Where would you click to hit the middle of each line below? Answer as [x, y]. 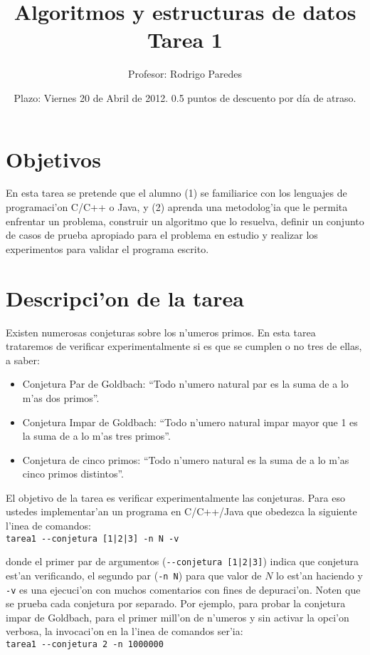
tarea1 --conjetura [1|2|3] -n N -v [92, 538]
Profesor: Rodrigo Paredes [185, 74]
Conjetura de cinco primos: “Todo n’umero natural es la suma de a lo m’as [186, 459]
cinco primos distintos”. [73, 474]
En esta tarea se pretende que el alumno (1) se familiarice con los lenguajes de [176, 193]
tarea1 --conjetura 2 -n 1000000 [85, 645]
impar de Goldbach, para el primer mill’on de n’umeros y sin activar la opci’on [178, 617]
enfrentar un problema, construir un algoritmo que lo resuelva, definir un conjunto [185, 221]
